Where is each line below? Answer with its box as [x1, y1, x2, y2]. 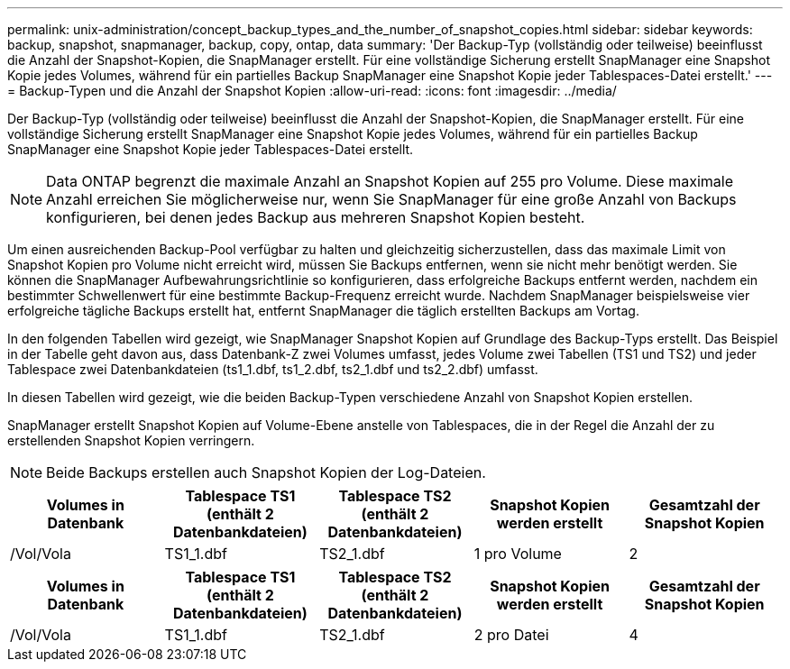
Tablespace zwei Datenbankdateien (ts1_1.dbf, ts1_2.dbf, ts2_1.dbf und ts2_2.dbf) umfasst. [7, 362, 538, 377]
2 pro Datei [473, 626, 549, 644]
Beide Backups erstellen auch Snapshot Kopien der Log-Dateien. [46, 463, 486, 481]
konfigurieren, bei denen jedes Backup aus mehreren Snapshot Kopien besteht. [46, 208, 585, 226]
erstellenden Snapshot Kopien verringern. [7, 433, 255, 448]
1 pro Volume [473, 545, 562, 563]
